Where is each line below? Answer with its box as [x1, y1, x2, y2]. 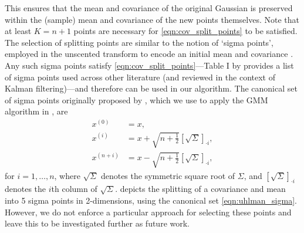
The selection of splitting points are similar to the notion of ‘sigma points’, [5, 36, 273, 48]
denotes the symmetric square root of [100, 169, 235, 181]
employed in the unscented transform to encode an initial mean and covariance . [5, 48, 293, 60]
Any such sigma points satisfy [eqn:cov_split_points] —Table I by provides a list [5, 59, 294, 71]
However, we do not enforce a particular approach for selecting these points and [5, 205, 292, 218]
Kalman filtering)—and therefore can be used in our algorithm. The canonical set [5, 82, 298, 94]
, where [54, 169, 80, 181]
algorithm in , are [5, 105, 68, 117]
